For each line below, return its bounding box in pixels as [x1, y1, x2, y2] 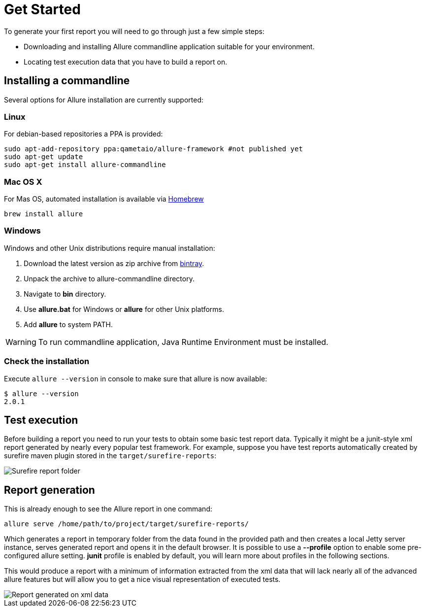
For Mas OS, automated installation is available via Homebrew [4, 195, 204, 204]
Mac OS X [4, 176, 42, 187]
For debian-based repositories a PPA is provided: [4, 130, 163, 138]
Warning [5, 337, 36, 347]
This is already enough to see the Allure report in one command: [4, 505, 212, 513]
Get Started [4, 1, 81, 18]
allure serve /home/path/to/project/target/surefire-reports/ [4, 520, 249, 528]
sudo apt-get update [4, 153, 83, 161]
